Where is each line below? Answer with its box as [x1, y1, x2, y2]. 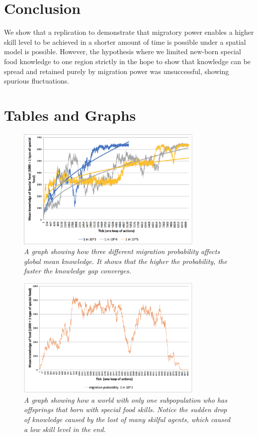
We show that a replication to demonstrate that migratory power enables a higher [4, 27, 254, 37]
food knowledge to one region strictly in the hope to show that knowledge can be [4, 56, 251, 66]
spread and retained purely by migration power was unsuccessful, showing [4, 66, 229, 76]
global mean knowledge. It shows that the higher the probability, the [24, 256, 227, 266]
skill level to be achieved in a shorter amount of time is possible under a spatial [4, 36, 246, 47]
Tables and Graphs [4, 104, 136, 125]
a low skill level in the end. [24, 424, 106, 434]
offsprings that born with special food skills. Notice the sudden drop [24, 404, 227, 415]
